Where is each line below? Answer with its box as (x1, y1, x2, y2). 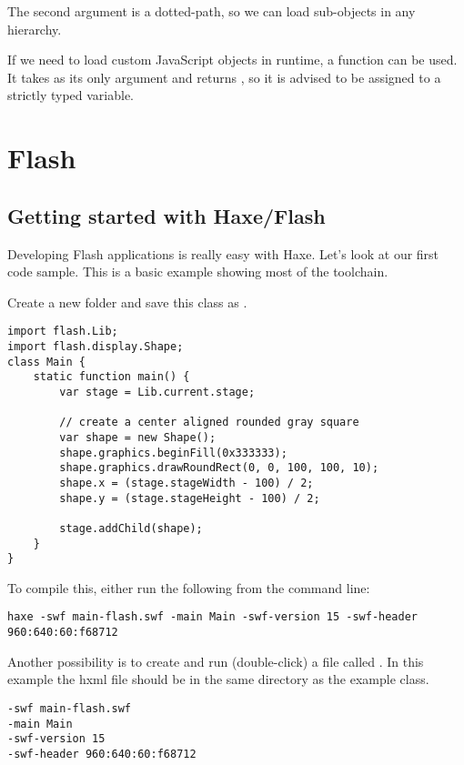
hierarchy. (7, 19, 62, 38)
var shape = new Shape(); (59, 430, 217, 444)
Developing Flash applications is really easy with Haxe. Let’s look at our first (7, 244, 439, 263)
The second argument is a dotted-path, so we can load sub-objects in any (7, 2, 416, 20)
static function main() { (33, 370, 190, 384)
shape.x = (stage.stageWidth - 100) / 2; (59, 476, 314, 489)
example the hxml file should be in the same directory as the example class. (7, 669, 429, 689)
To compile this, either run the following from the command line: (7, 578, 370, 597)
